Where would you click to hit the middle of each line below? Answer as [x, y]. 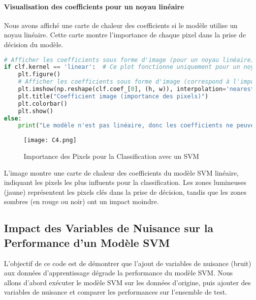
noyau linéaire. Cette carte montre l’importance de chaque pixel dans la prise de [125, 35]
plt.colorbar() [43, 104]
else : [13, 118]
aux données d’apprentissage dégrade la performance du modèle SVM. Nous [118, 273]
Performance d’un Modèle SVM [87, 242]
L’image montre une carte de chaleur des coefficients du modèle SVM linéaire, [121, 172]
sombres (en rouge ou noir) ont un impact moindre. [81, 201]
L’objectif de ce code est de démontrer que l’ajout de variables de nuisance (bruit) [128, 263]
